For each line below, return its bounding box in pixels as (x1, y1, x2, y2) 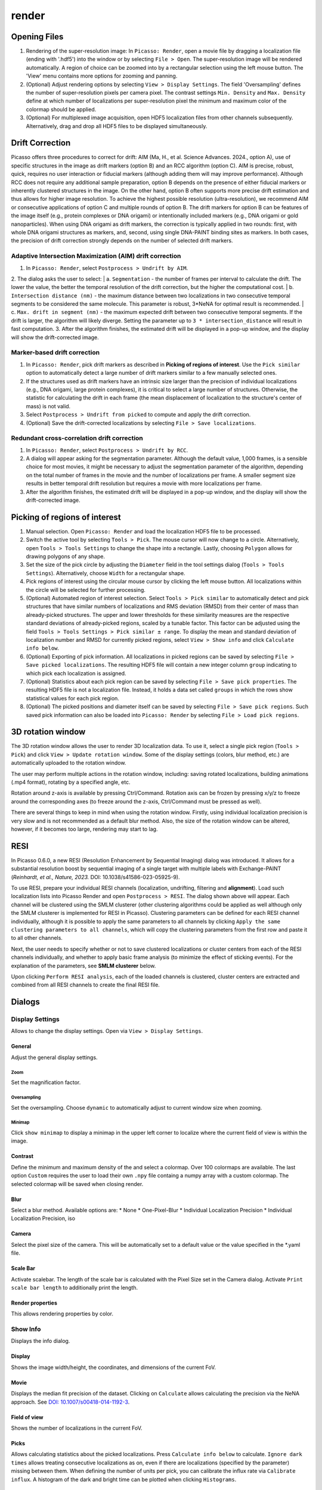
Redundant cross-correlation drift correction (11, 434, 143, 442)
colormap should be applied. (26, 105, 97, 113)
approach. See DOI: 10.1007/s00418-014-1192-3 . (11, 1398, 130, 1405)
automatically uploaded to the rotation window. (11, 759, 126, 766)
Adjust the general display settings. (11, 1054, 98, 1061)
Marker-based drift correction (11, 349, 100, 357)
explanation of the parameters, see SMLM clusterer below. (11, 962, 156, 969)
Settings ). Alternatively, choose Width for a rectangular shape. (26, 569, 185, 576)
